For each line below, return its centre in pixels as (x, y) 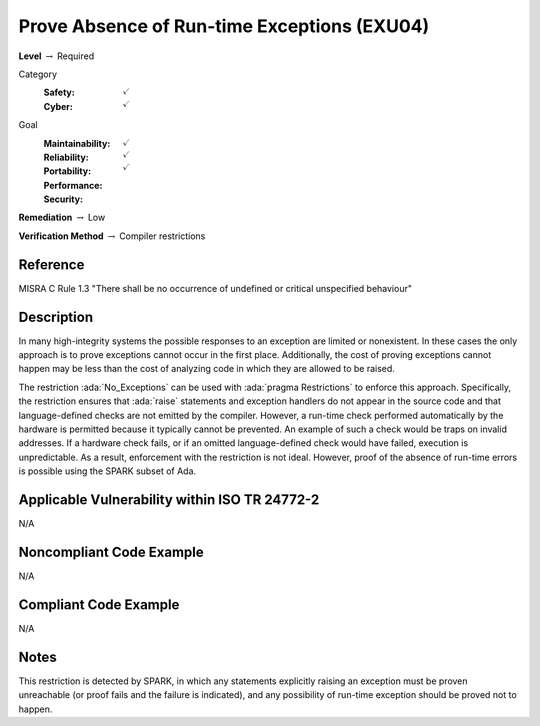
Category (38, 74)
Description (56, 316)
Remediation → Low (62, 217)
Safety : (59, 92)
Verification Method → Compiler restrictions (112, 236)
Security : (63, 199)
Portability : (67, 171)
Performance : (73, 185)
